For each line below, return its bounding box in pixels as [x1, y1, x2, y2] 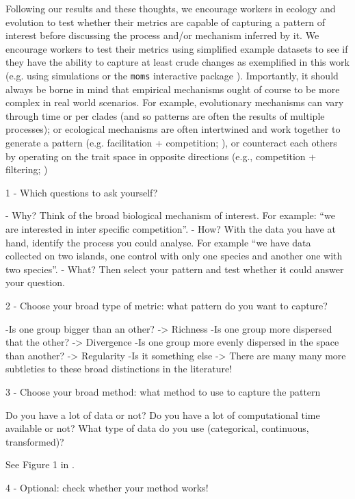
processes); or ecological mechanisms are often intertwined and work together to [5, 122, 341, 136]
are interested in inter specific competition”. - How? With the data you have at [5, 221, 336, 235]
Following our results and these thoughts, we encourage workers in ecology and [5, 1, 336, 15]
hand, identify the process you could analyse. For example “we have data [5, 235, 311, 249]
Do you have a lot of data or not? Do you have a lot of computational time [5, 407, 320, 422]
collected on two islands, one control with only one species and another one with [5, 248, 343, 263]
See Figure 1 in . [5, 457, 75, 472]
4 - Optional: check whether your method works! [5, 480, 209, 494]
